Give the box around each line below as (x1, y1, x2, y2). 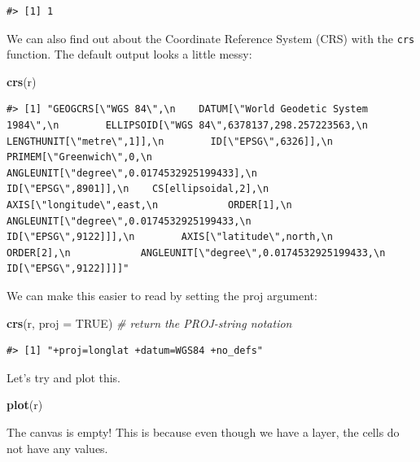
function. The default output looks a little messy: (7, 46, 252, 63)
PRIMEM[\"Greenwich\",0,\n (7, 151, 152, 163)
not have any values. (7, 439, 108, 456)
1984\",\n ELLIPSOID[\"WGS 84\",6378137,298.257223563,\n (7, 120, 368, 132)
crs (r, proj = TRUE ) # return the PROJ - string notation (7, 314, 292, 331)
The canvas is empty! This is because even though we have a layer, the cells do (7, 423, 400, 440)
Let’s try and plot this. (7, 368, 121, 386)
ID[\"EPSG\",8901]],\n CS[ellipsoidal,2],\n (7, 183, 269, 195)
